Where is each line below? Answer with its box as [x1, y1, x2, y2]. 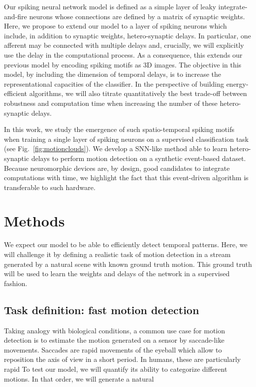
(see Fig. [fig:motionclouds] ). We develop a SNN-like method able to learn [4, 143, 227, 154]
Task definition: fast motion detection [4, 302, 199, 317]
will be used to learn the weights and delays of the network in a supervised [4, 268, 230, 279]
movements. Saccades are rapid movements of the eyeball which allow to [4, 344, 222, 355]
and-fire [4, 11, 27, 21]
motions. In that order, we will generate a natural [4, 373, 154, 384]
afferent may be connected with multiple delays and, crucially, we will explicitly [4, 40, 244, 50]
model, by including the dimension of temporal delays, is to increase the [4, 69, 221, 79]
